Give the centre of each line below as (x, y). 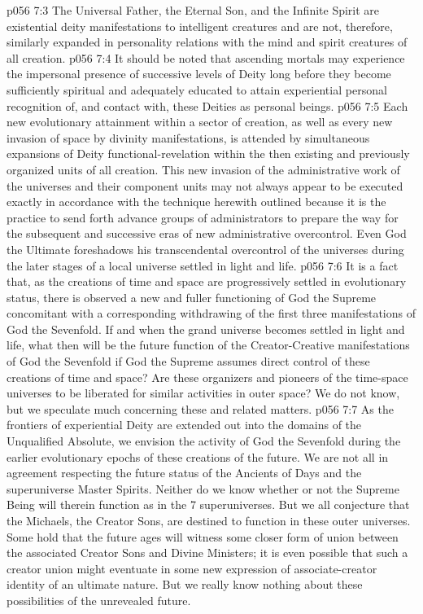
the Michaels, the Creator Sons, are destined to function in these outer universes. (209, 520)
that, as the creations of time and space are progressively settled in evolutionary (207, 281)
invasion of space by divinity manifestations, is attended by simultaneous (188, 137)
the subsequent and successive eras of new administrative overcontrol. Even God (207, 233)
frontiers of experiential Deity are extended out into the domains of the (184, 425)
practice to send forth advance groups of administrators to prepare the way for (203, 217)
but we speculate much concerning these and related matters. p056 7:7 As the (200, 408)
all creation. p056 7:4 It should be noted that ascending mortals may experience (206, 57)
